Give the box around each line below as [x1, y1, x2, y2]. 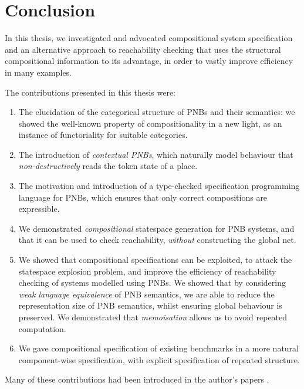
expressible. [18, 202, 60, 215]
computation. [18, 322, 66, 334]
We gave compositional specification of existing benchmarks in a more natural [18, 342, 299, 354]
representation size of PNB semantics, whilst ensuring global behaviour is [18, 299, 282, 312]
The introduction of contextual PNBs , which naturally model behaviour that [18, 148, 293, 160]
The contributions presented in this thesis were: [5, 86, 175, 98]
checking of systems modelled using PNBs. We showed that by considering [18, 276, 286, 289]
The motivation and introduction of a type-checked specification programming [18, 180, 300, 192]
